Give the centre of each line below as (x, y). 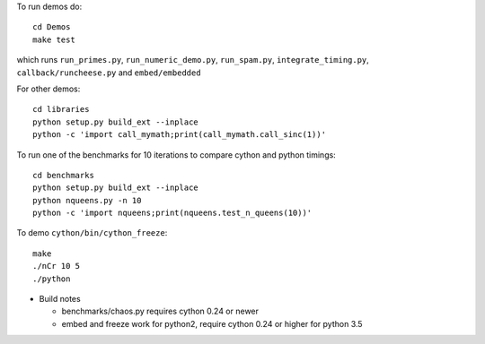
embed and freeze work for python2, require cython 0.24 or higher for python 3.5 (212, 323)
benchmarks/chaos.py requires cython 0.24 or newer (160, 311)
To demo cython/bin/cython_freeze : (92, 233)
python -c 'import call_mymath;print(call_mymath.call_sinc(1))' (180, 135)
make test (54, 39)
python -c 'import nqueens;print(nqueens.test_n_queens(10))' (172, 213)
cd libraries (61, 109)
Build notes (60, 299)
